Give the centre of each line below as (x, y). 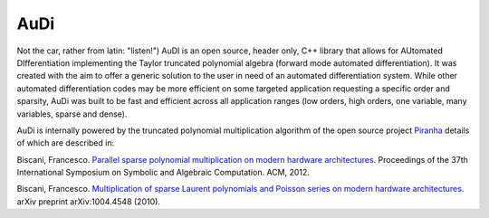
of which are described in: (66, 143)
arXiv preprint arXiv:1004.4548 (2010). (88, 201)
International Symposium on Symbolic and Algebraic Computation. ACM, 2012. (163, 173)
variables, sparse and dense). (72, 114)
